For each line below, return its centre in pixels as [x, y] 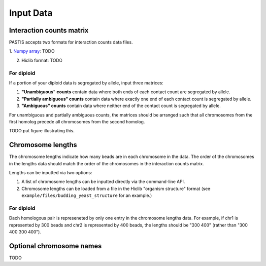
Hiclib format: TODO [42, 60]
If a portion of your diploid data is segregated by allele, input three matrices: [86, 83]
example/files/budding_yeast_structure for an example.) [87, 195]
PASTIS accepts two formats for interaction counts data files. [71, 42]
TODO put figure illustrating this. [42, 131]
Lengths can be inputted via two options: [50, 173]
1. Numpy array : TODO [32, 51]
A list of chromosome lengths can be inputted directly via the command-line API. [103, 182]
